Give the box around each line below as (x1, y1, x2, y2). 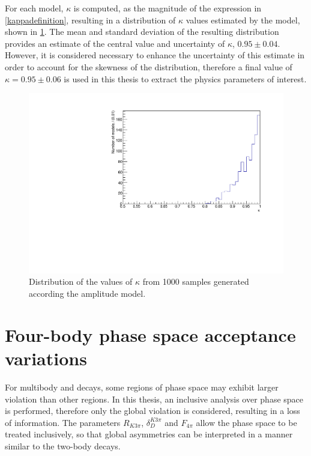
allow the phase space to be (196, 416, 297, 428)
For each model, (5, 2, 64, 14)
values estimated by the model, (186, 13, 300, 26)
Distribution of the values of (29, 275, 133, 288)
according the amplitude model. (29, 287, 146, 299)
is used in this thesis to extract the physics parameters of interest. (64, 72, 307, 85)
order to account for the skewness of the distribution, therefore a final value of (5, 60, 292, 73)
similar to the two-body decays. (5, 439, 121, 452)
